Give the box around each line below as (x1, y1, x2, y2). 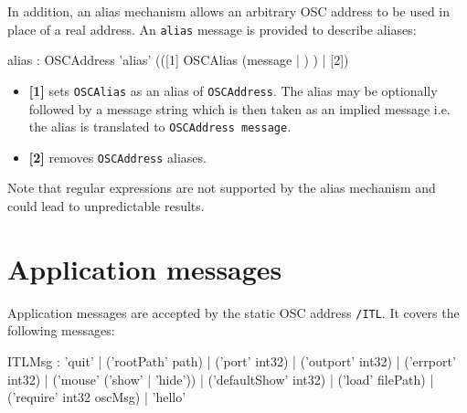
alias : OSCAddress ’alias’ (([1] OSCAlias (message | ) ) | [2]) (7, 50, 349, 69)
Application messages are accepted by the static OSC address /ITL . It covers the (7, 302, 460, 322)
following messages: (7, 321, 115, 340)
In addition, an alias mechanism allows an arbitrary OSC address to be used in (7, 2, 451, 20)
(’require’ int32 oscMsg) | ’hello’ (7, 387, 186, 407)
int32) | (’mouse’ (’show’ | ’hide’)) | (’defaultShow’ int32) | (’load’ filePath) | (7, 369, 434, 388)
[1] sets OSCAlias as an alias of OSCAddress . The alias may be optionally (28, 80, 438, 100)
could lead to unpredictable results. (7, 196, 205, 215)
